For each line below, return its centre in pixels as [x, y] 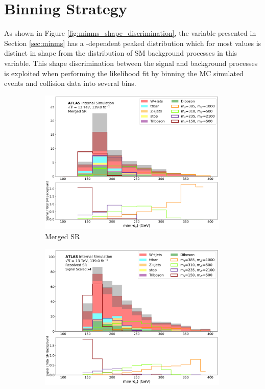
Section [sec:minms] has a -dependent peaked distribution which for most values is [133, 43]
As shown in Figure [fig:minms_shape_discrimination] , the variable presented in [130, 33]
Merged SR [63, 236]
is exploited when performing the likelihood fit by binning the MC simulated [124, 73]
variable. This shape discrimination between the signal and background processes [131, 63]
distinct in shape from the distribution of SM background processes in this [121, 53]
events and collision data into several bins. [70, 83]
